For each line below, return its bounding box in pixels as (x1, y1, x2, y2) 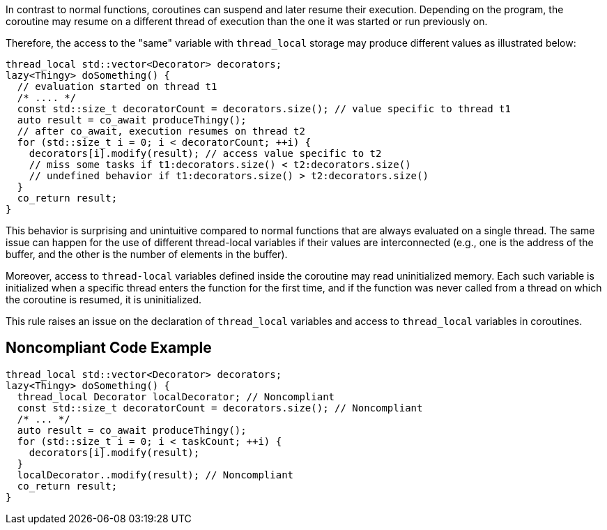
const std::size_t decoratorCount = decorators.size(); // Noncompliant (17, 402, 423, 414)
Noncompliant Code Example (6, 339, 212, 357)
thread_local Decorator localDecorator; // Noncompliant (17, 391, 335, 402)
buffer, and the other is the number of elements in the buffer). (6, 248, 288, 260)
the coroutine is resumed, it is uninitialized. (6, 294, 202, 305)
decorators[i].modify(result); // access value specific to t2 (29, 148, 382, 159)
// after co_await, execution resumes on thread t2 (17, 126, 305, 137)
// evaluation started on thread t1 (17, 81, 217, 92)
